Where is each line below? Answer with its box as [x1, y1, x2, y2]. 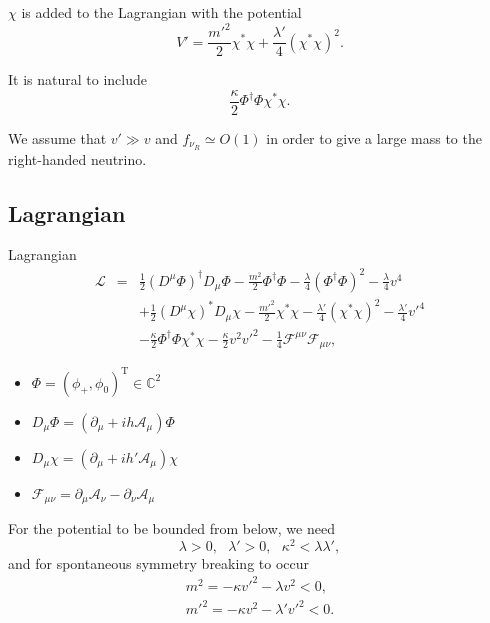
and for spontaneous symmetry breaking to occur [8, 552, 310, 573]
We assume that [8, 127, 107, 148]
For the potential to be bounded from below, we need [8, 518, 335, 539]
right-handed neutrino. [8, 148, 147, 169]
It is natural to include [8, 69, 147, 90]
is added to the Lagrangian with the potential [21, 2, 302, 22]
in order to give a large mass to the [266, 127, 482, 148]
